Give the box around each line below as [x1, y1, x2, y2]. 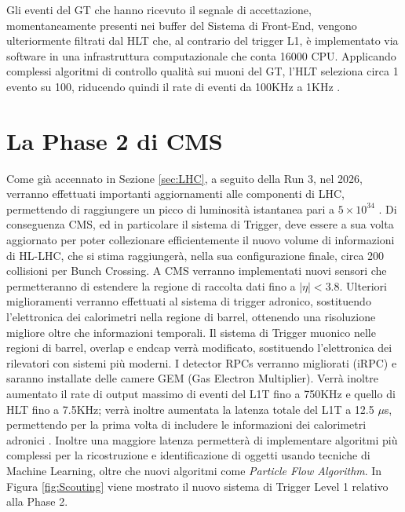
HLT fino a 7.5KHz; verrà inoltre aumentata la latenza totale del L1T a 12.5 [6, 400, 374, 417]
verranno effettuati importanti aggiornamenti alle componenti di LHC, [6, 185, 345, 202]
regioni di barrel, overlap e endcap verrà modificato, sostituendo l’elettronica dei [6, 339, 392, 356]
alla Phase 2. [6, 493, 68, 510]
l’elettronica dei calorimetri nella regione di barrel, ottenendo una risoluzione [6, 309, 376, 325]
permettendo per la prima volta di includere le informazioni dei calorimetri [6, 416, 367, 433]
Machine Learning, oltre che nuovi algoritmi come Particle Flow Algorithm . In [6, 462, 382, 478]
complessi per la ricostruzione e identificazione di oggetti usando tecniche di [6, 447, 370, 463]
